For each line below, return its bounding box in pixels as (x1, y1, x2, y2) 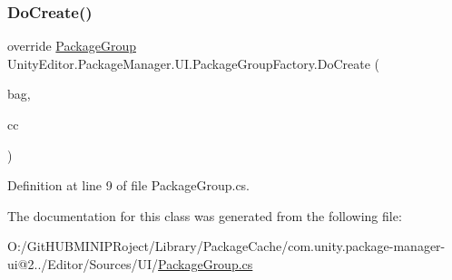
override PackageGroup (7, 36, 136, 55)
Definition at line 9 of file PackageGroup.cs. (7, 176, 251, 195)
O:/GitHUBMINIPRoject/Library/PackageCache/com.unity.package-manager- (7, 237, 446, 256)
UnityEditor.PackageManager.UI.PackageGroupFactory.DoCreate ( (7, 53, 380, 72)
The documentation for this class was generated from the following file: (7, 206, 402, 225)
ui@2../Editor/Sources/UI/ (7, 254, 159, 273)
